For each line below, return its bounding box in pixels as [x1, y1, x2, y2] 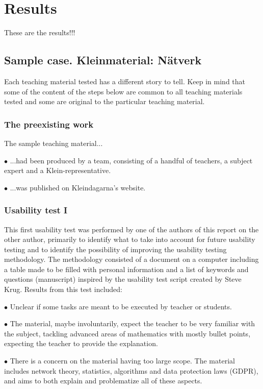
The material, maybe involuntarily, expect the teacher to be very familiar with [10, 318, 255, 329]
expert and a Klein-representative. [4, 165, 111, 176]
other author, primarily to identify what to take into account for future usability [4, 234, 255, 245]
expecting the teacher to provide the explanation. [4, 338, 158, 349]
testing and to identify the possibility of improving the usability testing [4, 244, 227, 254]
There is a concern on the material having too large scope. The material [10, 355, 235, 366]
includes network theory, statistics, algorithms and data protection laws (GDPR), [4, 365, 258, 376]
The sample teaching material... [4, 137, 103, 148]
